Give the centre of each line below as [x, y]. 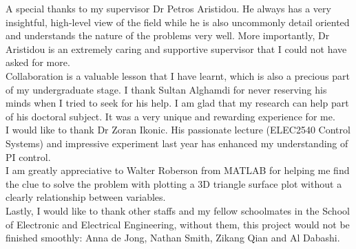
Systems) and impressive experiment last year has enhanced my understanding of [177, 143]
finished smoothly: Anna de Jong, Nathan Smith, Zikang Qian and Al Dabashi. [173, 238]
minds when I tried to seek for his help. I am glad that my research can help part [177, 103]
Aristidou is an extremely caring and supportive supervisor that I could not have [176, 48]
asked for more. [38, 62]
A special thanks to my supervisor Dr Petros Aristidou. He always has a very [168, 8]
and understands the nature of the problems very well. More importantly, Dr [168, 35]
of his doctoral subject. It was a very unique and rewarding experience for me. [170, 116]
